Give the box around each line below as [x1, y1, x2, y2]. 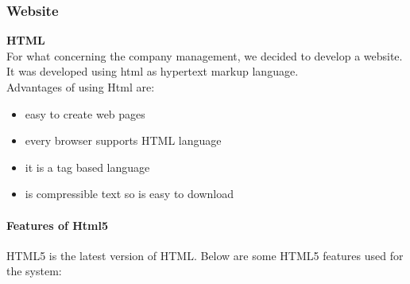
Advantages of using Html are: [6, 79, 155, 95]
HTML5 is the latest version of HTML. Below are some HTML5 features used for [6, 247, 404, 263]
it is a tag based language [25, 158, 150, 175]
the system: [6, 263, 62, 279]
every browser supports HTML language [25, 132, 222, 149]
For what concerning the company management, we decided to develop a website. [6, 47, 403, 64]
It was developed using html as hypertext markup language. [6, 63, 299, 80]
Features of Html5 [6, 216, 109, 233]
